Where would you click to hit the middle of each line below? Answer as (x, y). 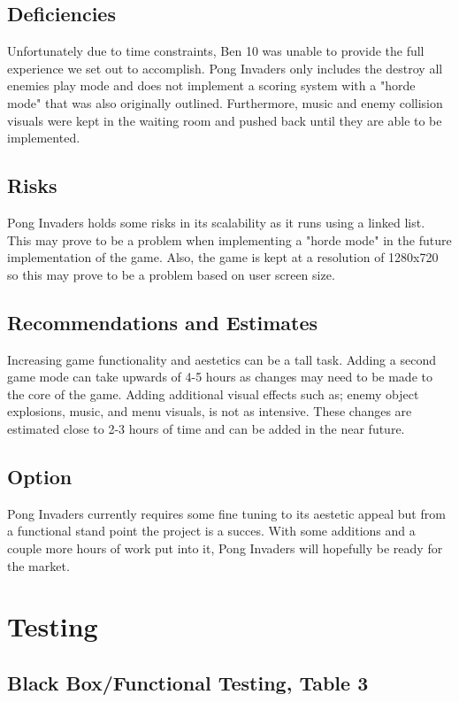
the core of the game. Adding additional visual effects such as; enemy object (213, 393)
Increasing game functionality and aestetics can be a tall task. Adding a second (222, 359)
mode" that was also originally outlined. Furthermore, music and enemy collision (225, 102)
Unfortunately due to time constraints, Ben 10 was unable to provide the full (216, 51)
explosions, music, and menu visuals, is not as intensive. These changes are (210, 411)
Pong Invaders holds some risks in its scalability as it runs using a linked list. (216, 222)
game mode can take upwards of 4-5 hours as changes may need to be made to (220, 377)
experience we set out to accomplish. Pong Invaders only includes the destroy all (225, 68)
